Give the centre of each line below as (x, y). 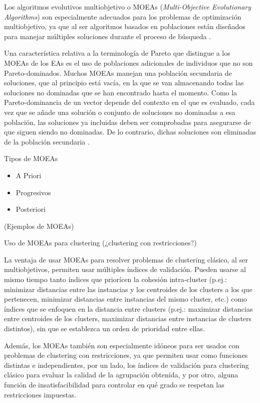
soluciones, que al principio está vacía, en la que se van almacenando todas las (124, 83)
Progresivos (33, 192)
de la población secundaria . (47, 141)
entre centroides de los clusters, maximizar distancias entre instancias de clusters (128, 318)
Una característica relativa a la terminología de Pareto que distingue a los (117, 53)
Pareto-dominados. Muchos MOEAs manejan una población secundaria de (118, 73)
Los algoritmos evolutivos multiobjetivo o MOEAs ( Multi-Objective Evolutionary (128, 7)
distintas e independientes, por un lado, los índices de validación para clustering (126, 365)
